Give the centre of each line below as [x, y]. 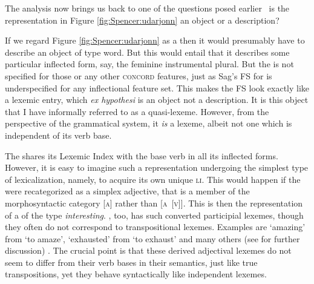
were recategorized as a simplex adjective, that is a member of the [127, 191]
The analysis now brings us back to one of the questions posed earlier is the [147, 8]
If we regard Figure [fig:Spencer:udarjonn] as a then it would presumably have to [155, 40]
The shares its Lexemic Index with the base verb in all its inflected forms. [142, 155]
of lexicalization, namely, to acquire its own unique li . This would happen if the [153, 179]
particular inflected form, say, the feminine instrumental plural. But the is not [149, 64]
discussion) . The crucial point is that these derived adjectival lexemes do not [148, 250]
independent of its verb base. [58, 135]
